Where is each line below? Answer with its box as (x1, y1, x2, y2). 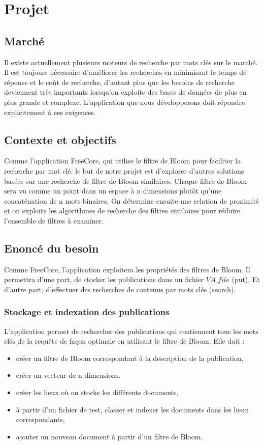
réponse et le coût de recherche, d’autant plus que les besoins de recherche (4, 76, 235, 87)
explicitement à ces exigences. (4, 106, 96, 117)
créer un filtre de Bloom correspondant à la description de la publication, (16, 352, 244, 363)
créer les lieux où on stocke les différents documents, (16, 387, 179, 398)
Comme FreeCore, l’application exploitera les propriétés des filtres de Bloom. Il (4, 264, 250, 274)
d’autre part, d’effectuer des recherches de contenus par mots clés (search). (4, 284, 236, 294)
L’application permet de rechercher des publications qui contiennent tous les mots (4, 325, 258, 336)
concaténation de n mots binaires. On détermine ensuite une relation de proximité (4, 195, 259, 206)
